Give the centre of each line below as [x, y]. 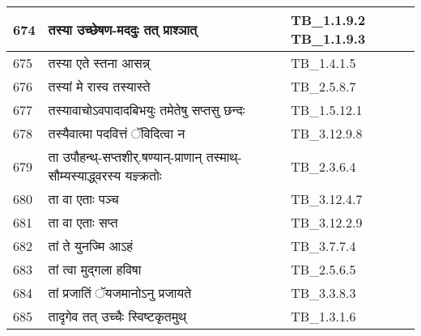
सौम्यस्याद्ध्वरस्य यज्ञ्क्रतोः [105, 175]
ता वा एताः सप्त [83, 222]
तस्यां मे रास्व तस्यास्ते [99, 86]
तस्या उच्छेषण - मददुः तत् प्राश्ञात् [123, 29]
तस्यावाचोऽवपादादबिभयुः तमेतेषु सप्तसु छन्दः [147, 110]
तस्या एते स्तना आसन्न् [99, 63]
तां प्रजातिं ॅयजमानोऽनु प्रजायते [120, 293]
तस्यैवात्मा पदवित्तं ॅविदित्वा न [117, 133]
